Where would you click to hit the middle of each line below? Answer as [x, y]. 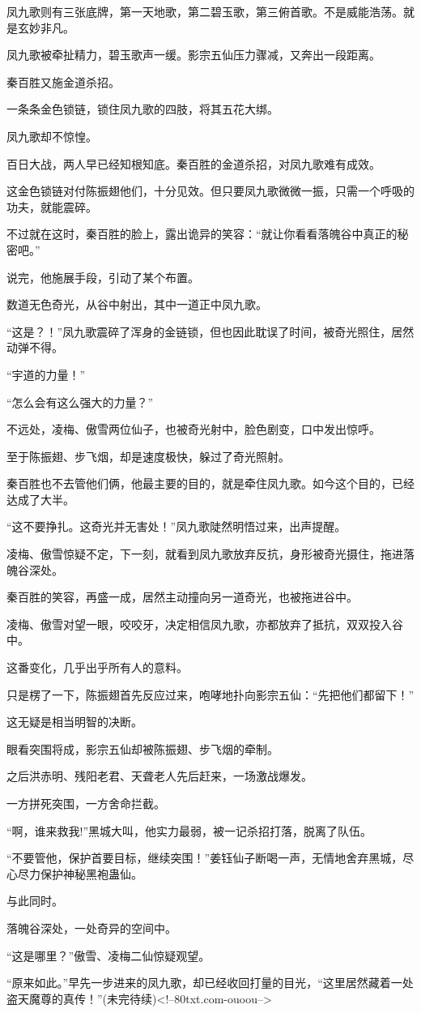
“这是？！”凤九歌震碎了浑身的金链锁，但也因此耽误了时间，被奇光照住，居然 [210, 331]
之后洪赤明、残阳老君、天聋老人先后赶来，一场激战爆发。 [159, 776]
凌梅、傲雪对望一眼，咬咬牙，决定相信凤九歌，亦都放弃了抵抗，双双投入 [199, 624]
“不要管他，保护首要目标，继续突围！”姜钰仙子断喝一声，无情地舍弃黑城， [205, 858]
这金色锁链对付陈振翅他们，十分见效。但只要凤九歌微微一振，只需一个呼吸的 [210, 191]
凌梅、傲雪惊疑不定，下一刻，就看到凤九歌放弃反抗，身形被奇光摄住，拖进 [205, 554]
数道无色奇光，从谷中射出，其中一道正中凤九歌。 [137, 304]
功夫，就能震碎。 [52, 206]
